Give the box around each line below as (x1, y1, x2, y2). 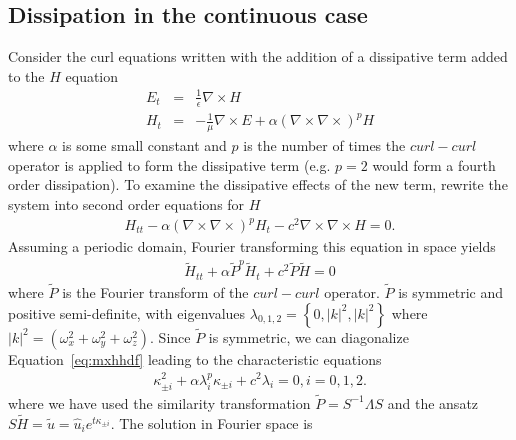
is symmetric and (398, 282, 504, 303)
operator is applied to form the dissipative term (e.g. (8, 154, 331, 175)
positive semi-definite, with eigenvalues (8, 302, 246, 323)
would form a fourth (372, 154, 496, 175)
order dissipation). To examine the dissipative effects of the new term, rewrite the (8, 174, 508, 195)
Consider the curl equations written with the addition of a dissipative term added (8, 46, 508, 67)
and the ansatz (387, 392, 479, 413)
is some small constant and (62, 135, 227, 156)
